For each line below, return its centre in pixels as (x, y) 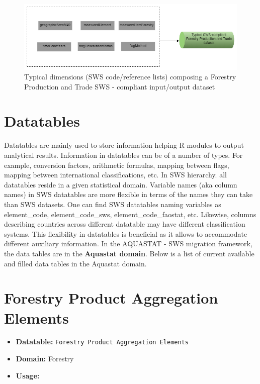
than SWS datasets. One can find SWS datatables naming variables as (113, 204)
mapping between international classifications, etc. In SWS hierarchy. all (115, 175)
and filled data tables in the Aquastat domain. (75, 263)
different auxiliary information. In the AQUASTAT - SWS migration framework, (128, 244)
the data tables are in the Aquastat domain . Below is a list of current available (129, 253)
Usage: (28, 375)
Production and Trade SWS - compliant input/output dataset (120, 86)
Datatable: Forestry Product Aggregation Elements (102, 342)
